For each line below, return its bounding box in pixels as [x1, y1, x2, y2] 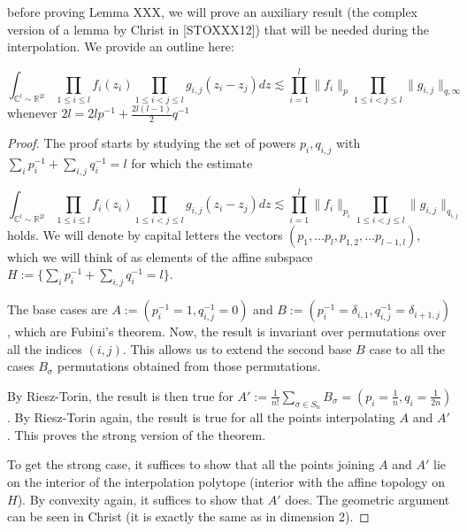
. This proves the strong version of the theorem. [7, 425, 266, 443]
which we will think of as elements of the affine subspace [7, 247, 313, 266]
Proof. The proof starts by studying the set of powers [7, 134, 296, 152]
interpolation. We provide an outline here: [7, 37, 234, 56]
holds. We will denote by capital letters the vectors [7, 225, 283, 243]
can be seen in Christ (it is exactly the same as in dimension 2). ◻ [7, 507, 370, 526]
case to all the [369, 339, 446, 358]
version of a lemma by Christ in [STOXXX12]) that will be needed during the [7, 19, 430, 38]
